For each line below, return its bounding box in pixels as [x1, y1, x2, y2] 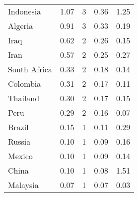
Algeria [8, 20, 33, 31]
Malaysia [8, 179, 39, 191]
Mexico [8, 150, 33, 162]
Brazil [8, 121, 29, 133]
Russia [8, 136, 31, 147]
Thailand [8, 92, 40, 104]
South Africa [8, 63, 52, 75]
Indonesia [8, 5, 41, 17]
